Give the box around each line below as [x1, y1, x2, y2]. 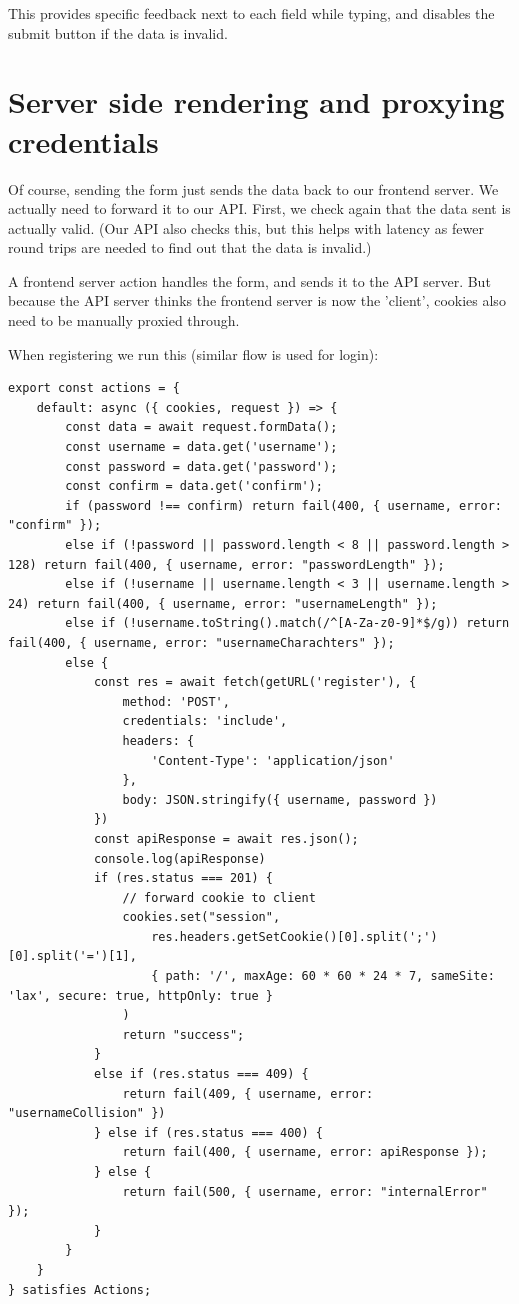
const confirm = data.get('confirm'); [65, 479, 323, 494]
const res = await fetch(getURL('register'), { [93, 675, 417, 690]
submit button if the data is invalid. [8, 22, 228, 43]
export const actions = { [8, 381, 180, 396]
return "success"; [122, 1027, 245, 1042]
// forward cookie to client [122, 890, 316, 905]
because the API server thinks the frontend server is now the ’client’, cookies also [8, 290, 506, 311]
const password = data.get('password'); [65, 459, 338, 474]
